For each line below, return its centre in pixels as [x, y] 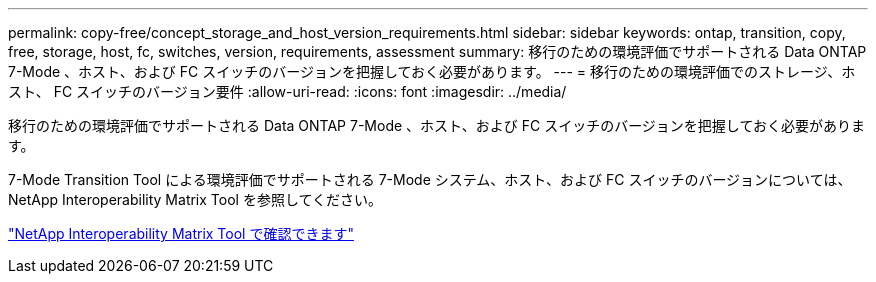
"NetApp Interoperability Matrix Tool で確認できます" [181, 233]
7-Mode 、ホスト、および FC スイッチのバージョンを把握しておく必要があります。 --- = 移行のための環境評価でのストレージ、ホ [432, 71]
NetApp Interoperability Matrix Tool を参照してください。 [195, 199]
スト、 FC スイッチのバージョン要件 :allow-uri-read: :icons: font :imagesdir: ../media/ [287, 91]
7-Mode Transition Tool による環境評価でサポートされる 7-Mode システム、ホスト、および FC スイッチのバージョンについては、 [430, 179]
